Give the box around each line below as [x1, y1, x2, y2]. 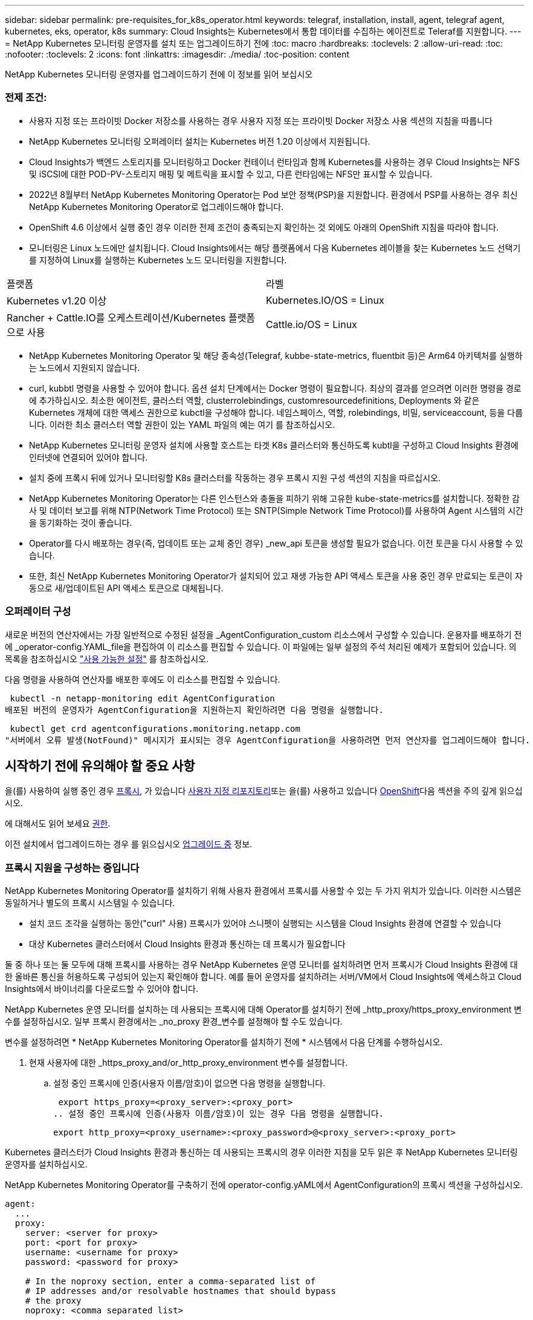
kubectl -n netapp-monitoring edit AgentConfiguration [10, 693, 275, 703]
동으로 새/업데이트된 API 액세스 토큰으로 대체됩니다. [29, 582, 224, 593]
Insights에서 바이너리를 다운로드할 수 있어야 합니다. [5, 983, 198, 994]
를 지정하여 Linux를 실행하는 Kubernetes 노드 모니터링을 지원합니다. [29, 254, 287, 265]
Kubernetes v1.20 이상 [7, 294, 107, 307]
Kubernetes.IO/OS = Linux [266, 294, 384, 306]
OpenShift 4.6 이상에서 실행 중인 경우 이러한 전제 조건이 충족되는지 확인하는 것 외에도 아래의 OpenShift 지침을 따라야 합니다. [29, 222, 499, 232]
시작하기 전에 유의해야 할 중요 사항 [5, 758, 195, 773]
